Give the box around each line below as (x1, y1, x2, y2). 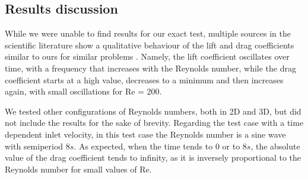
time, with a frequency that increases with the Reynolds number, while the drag (5, 61, 296, 74)
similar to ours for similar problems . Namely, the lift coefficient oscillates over (5, 50, 290, 63)
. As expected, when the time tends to (74, 139, 213, 152)
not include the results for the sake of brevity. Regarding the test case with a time (5, 116, 304, 129)
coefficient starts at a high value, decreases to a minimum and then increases (5, 73, 284, 86)
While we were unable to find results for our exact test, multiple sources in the (5, 27, 291, 40)
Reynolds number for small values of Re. (5, 162, 152, 175)
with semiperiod (5, 139, 63, 152)
